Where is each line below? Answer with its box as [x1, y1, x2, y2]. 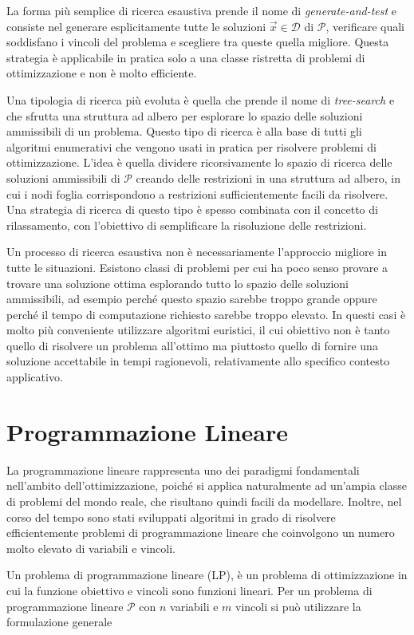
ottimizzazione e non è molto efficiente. [6, 65, 197, 81]
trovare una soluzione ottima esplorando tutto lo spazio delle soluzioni [6, 274, 349, 291]
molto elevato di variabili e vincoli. [6, 539, 175, 556]
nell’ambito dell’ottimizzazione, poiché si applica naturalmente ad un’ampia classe [6, 477, 407, 494]
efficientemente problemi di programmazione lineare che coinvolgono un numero [6, 524, 395, 541]
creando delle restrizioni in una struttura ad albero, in [136, 169, 400, 186]
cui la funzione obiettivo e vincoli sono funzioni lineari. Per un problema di [6, 582, 373, 598]
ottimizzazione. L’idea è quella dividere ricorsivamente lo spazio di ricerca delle [6, 154, 392, 171]
